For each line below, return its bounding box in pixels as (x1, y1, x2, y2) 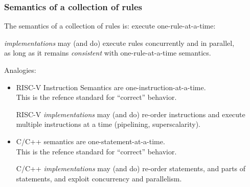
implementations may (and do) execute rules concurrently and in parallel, (4, 37, 235, 48)
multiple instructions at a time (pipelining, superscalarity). (16, 119, 200, 129)
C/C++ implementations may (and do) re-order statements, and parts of (16, 163, 246, 174)
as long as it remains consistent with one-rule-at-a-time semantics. (4, 47, 211, 58)
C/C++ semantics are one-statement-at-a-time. (16, 136, 165, 146)
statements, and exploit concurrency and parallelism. (16, 173, 182, 183)
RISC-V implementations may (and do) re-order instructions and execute (16, 109, 245, 119)
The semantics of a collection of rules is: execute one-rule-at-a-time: (4, 20, 216, 31)
